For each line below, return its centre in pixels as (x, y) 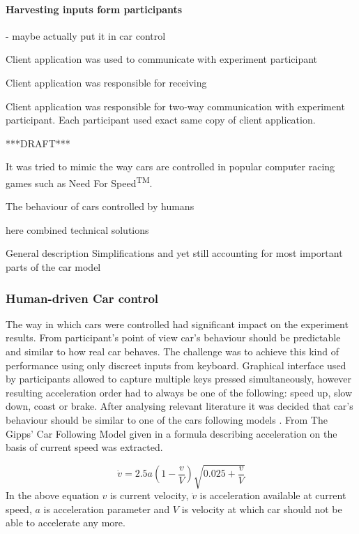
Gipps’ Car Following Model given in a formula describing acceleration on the (171, 433)
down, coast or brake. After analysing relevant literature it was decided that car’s (179, 406)
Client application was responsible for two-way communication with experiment (175, 106)
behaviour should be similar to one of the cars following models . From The (167, 419)
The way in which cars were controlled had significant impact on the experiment (177, 324)
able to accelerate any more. (66, 522)
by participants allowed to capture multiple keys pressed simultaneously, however (179, 379)
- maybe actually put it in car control (86, 35)
